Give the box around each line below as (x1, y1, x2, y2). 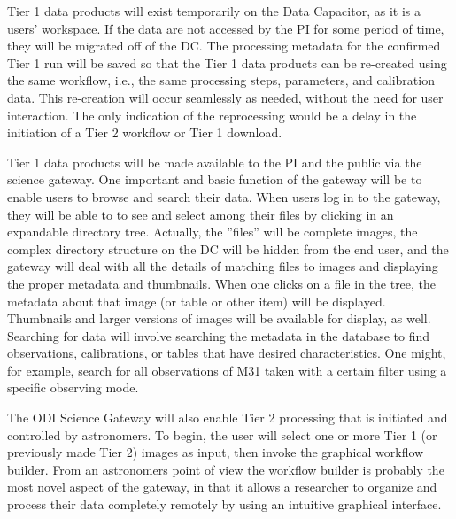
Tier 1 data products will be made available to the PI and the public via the (7, 152, 422, 171)
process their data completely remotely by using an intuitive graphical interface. (7, 495, 442, 514)
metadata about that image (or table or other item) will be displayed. (7, 291, 386, 310)
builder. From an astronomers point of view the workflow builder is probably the (7, 460, 444, 478)
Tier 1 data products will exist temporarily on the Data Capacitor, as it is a (7, 2, 421, 19)
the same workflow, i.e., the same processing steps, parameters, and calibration (7, 71, 435, 89)
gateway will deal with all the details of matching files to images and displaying (7, 257, 438, 275)
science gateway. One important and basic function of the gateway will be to (7, 170, 422, 189)
